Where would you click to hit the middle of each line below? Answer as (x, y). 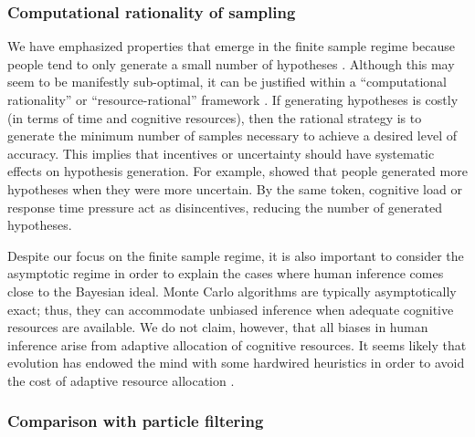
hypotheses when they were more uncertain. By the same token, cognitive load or (235, 188)
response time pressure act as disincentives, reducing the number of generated (225, 207)
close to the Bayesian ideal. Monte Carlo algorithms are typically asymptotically (232, 291)
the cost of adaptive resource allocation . (121, 380)
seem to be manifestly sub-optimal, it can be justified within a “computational (227, 82)
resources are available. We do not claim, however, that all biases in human (218, 327)
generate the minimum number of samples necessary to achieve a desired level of (232, 135)
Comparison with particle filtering (136, 421)
